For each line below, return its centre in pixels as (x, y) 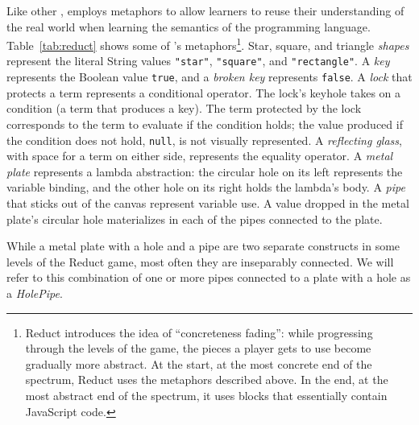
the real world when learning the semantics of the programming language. (189, 26)
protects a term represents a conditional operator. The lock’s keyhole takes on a (204, 92)
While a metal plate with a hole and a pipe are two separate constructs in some (203, 246)
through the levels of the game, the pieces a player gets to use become (198, 348)
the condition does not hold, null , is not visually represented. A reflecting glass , (204, 140)
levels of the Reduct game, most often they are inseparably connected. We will (200, 261)
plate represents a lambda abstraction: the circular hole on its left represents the (205, 171)
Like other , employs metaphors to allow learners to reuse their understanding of (205, 10)
